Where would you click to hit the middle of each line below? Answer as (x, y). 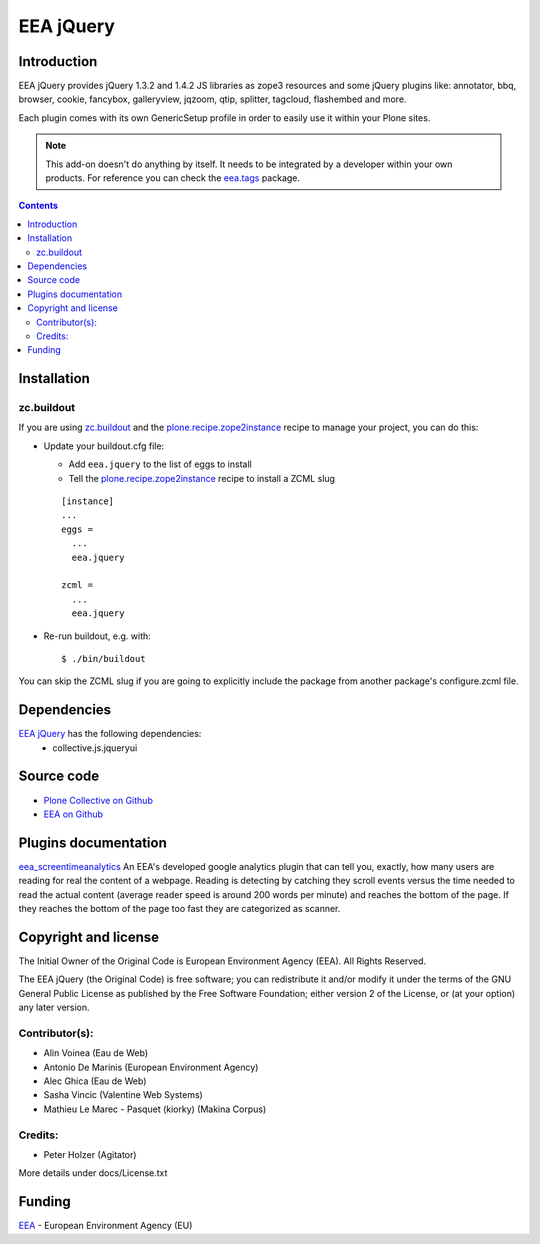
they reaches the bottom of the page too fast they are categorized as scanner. (179, 908)
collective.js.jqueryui (95, 747)
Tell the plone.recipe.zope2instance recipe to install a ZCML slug (201, 478)
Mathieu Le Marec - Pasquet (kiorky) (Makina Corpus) (155, 1109)
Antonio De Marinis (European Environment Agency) (151, 1067)
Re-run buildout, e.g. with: (97, 636)
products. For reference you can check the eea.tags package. (172, 178)
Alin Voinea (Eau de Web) (96, 1053)
